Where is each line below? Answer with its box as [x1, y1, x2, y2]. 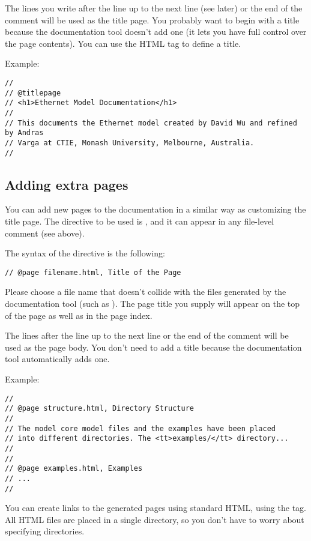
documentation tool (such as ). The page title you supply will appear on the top [5, 297, 300, 310]
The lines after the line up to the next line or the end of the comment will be [5, 329, 289, 342]
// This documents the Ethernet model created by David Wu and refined [5, 118, 297, 127]
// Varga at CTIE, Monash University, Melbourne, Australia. [5, 138, 255, 147]
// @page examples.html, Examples [5, 464, 143, 473]
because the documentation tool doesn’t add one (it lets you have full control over [5, 25, 307, 38]
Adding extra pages [5, 175, 128, 193]
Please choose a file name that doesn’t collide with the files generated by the [5, 285, 286, 298]
